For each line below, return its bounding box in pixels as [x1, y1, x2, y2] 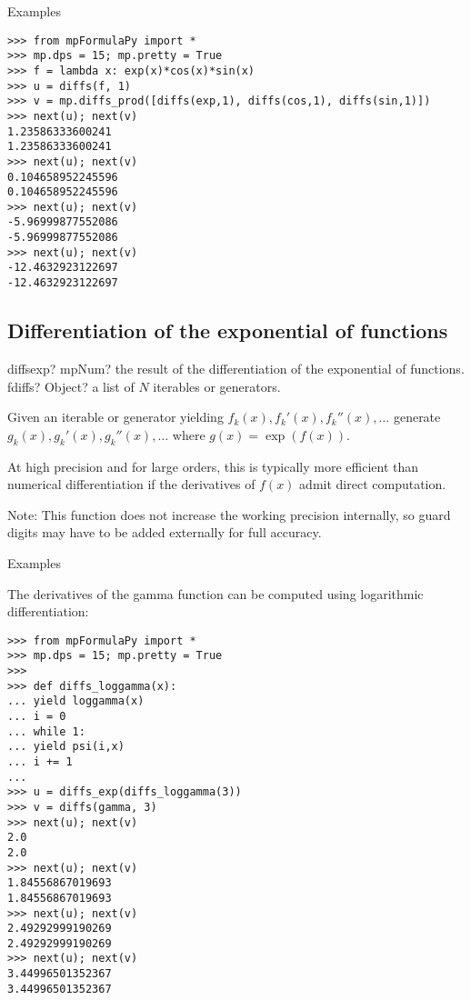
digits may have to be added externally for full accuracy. [7, 523, 322, 542]
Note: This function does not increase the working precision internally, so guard [7, 505, 451, 524]
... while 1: [7, 725, 85, 738]
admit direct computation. [299, 475, 446, 494]
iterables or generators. [153, 376, 281, 395]
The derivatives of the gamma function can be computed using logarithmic [7, 584, 424, 603]
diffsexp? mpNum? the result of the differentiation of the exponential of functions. [7, 358, 465, 377]
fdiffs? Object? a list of [7, 376, 135, 395]
